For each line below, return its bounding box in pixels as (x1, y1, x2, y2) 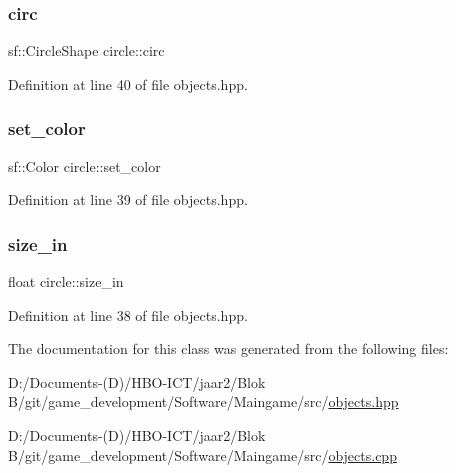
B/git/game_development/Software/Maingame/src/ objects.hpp (8, 391, 399, 412)
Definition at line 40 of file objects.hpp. (8, 73, 248, 94)
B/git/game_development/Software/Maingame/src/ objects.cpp (8, 444, 397, 465)
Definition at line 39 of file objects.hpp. (8, 189, 248, 210)
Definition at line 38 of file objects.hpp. (8, 304, 248, 325)
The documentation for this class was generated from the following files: (8, 338, 449, 359)
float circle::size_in (8, 271, 124, 292)
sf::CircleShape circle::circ (8, 40, 165, 61)
